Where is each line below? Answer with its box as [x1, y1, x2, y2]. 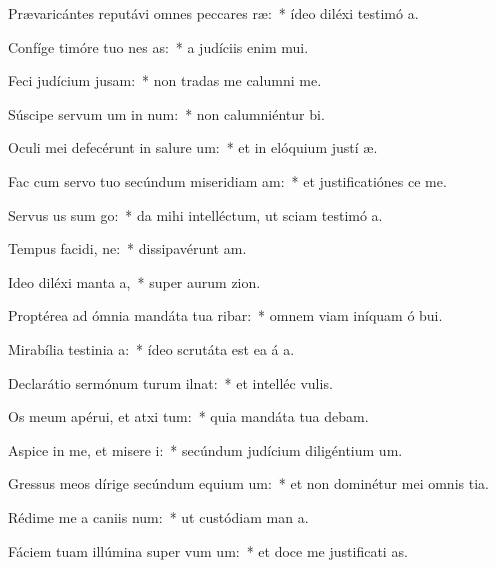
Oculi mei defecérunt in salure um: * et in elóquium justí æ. [8, 137, 378, 158]
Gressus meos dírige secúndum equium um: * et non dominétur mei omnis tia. [8, 473, 489, 494]
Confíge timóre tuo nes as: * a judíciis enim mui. [8, 36, 309, 57]
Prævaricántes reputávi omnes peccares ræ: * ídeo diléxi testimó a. [8, 3, 419, 23]
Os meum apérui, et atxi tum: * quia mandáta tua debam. [8, 406, 369, 427]
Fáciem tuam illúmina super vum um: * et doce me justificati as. [8, 540, 408, 561]
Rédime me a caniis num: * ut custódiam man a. [8, 506, 309, 527]
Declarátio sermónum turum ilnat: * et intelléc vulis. [8, 372, 333, 393]
